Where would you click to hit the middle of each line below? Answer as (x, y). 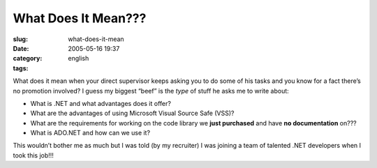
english (79, 59)
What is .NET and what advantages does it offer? (101, 103)
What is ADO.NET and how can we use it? (90, 133)
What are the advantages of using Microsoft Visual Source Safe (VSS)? (132, 113)
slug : (20, 39)
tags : (21, 68)
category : (28, 59)
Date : (21, 48)
